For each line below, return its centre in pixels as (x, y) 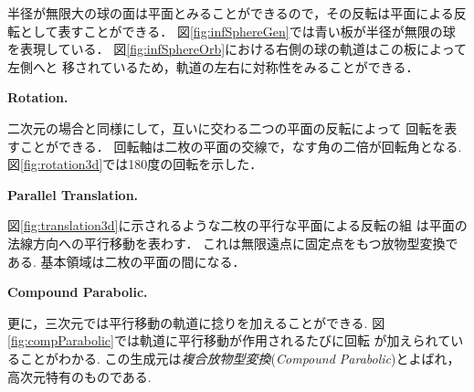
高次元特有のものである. (79, 376)
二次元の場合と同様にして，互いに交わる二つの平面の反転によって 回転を (226, 127)
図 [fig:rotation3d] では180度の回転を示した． (135, 164)
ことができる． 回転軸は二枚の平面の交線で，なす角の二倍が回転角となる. (241, 146)
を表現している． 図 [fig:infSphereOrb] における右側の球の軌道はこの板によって (237, 49)
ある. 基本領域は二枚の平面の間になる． (126, 261)
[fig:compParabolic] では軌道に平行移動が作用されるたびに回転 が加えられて (229, 340)
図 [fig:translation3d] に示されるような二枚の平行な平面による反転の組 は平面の (237, 225)
